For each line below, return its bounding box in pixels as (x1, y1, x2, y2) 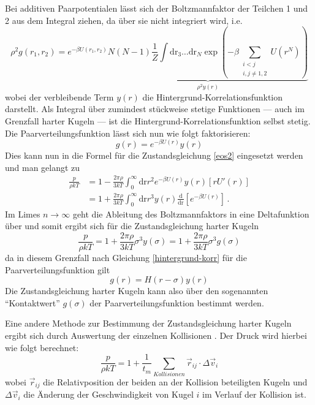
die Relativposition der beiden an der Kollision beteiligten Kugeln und (43, 375, 308, 388)
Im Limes (5, 207, 40, 220)
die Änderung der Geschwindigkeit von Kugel (23, 388, 194, 401)
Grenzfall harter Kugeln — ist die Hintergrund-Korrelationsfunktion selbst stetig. (5, 115, 311, 127)
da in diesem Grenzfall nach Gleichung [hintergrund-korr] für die (5, 251, 247, 264)
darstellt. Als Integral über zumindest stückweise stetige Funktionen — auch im (5, 102, 305, 115)
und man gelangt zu (5, 161, 80, 173)
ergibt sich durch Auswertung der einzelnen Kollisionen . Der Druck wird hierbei (5, 329, 307, 341)
